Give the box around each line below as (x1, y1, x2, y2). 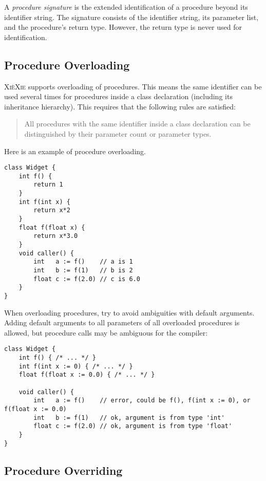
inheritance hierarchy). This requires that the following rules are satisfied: (4, 101, 236, 112)
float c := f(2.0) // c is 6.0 (33, 275, 140, 283)
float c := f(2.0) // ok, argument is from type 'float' (33, 422, 232, 430)
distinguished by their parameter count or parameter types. (24, 128, 212, 139)
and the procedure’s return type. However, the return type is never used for (4, 22, 242, 32)
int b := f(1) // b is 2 (33, 267, 133, 274)
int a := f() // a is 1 (33, 258, 133, 266)
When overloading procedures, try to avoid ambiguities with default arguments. (4, 307, 255, 318)
